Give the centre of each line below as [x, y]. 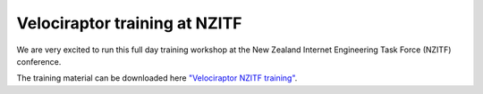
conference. [39, 61]
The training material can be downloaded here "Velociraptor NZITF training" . [157, 78]
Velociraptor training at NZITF [129, 23]
